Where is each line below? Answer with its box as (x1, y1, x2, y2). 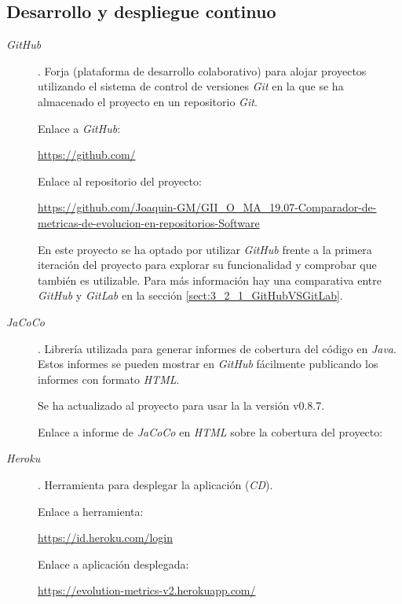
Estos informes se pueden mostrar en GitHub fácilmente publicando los (38, 355, 378, 372)
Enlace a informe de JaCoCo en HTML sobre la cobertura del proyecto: (38, 423, 383, 440)
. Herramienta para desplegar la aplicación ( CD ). (38, 477, 273, 493)
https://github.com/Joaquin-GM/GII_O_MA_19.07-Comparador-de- (38, 199, 377, 215)
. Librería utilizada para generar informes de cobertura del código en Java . (38, 340, 397, 356)
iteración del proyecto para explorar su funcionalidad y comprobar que (38, 256, 377, 273)
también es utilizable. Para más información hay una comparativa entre (38, 271, 382, 288)
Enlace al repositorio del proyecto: (38, 172, 202, 189)
